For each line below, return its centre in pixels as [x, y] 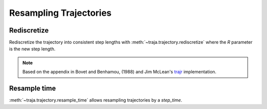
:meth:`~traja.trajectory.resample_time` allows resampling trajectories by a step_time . [96, 100]
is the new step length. [32, 49]
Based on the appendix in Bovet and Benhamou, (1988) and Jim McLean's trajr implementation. [119, 72]
